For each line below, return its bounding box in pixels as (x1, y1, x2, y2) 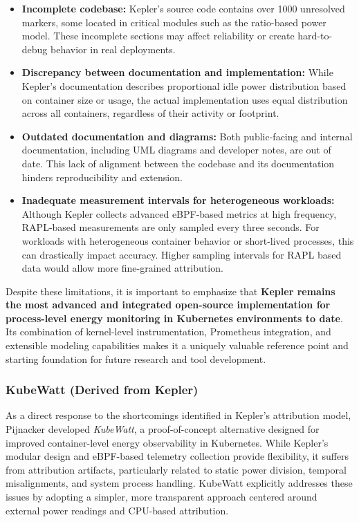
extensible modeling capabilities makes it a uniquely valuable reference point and (6, 338, 349, 353)
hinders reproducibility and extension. (21, 169, 183, 184)
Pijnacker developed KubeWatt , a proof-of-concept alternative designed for (6, 422, 320, 436)
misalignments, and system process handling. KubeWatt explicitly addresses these (6, 476, 353, 490)
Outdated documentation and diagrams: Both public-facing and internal (21, 129, 353, 143)
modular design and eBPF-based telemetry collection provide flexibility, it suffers (6, 449, 349, 463)
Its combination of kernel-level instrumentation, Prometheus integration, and (6, 324, 331, 339)
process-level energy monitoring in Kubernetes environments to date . (6, 310, 343, 325)
